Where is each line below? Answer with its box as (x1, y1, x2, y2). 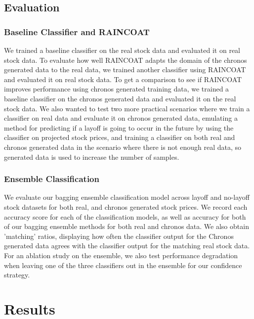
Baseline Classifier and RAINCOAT (4, 25, 150, 38)
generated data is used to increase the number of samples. (4, 151, 179, 162)
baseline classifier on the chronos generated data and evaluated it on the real (4, 93, 236, 103)
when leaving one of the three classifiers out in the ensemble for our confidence (4, 260, 242, 270)
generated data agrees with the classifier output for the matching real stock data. (4, 240, 250, 251)
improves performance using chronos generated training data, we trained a (4, 84, 229, 94)
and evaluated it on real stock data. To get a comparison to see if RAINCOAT (4, 74, 242, 84)
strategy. (4, 270, 30, 280)
